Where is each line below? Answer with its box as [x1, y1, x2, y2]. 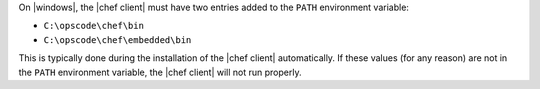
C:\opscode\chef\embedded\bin [43, 34, 192, 45]
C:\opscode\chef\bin [43, 20, 145, 32]
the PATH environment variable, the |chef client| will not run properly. [18, 66, 302, 78]
